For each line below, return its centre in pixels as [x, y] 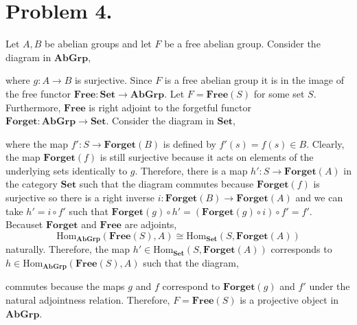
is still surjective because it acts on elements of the [207, 157]
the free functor [38, 93]
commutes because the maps [65, 286]
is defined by [189, 143]
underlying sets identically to [67, 170]
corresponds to [301, 249]
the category [32, 184]
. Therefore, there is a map [191, 170]
